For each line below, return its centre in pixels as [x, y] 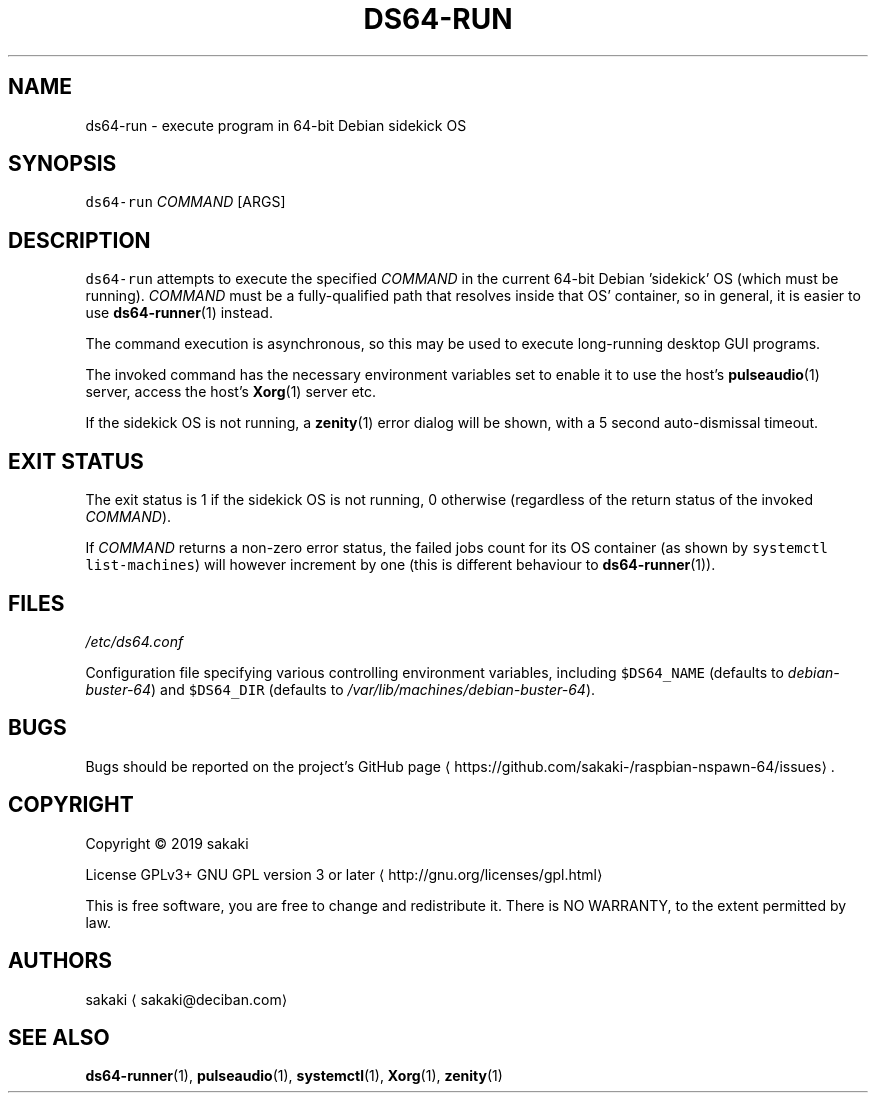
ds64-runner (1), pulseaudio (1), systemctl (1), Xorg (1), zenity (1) [294, 1076]
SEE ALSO [59, 1037]
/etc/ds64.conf [134, 641]
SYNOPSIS [62, 164]
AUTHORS [60, 961]
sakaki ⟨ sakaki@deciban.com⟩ [186, 999]
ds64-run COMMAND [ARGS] [185, 202]
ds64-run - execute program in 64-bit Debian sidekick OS [276, 125]
